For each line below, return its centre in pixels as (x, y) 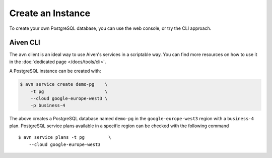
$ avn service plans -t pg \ (65, 137)
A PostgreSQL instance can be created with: (55, 71)
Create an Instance (50, 13)
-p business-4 (48, 106)
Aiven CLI (25, 43)
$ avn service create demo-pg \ (64, 84)
